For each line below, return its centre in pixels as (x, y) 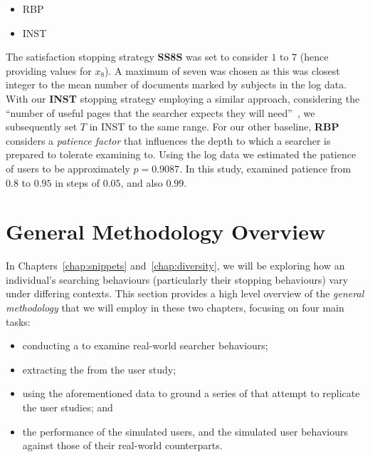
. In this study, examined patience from (265, 168)
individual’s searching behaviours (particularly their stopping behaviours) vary (177, 279)
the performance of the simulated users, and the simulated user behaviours (185, 431)
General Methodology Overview (166, 231)
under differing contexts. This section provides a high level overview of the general (185, 293)
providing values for (49, 70)
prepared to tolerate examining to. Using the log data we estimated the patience (181, 154)
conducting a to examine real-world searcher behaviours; (145, 345)
